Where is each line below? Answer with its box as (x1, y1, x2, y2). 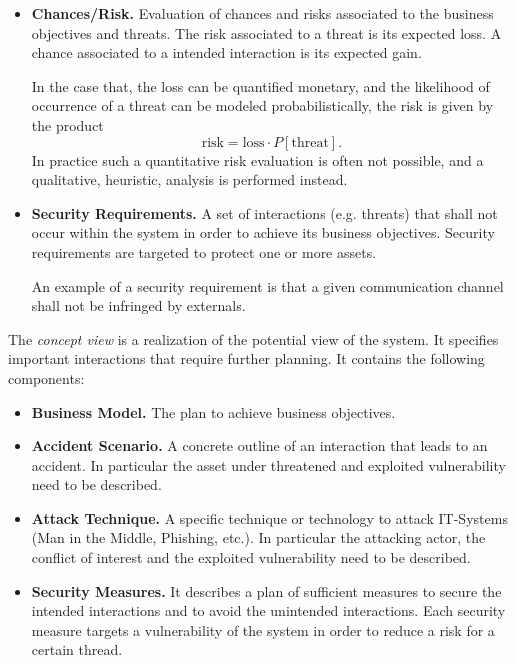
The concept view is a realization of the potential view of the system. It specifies (8, 328, 499, 349)
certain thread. (31, 639, 123, 660)
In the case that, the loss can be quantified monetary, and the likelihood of (31, 75, 490, 96)
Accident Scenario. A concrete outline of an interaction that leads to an (31, 435, 488, 456)
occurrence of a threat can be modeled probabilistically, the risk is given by (31, 95, 494, 116)
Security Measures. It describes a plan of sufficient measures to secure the (31, 580, 502, 601)
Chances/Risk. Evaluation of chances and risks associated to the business (31, 3, 494, 23)
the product (31, 114, 104, 135)
